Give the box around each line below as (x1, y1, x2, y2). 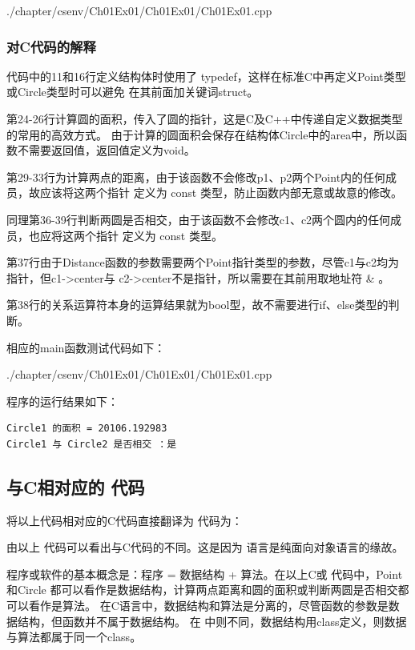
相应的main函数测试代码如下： (6, 339, 166, 355)
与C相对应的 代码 (6, 474, 145, 499)
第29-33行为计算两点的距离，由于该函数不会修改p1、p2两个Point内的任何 (6, 168, 386, 185)
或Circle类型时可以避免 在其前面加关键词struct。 (6, 83, 259, 100)
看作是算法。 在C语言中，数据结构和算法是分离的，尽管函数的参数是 (28, 597, 389, 614)
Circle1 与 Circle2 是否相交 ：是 (6, 438, 177, 450)
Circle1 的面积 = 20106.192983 (6, 423, 167, 435)
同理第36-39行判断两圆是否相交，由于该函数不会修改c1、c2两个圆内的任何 (6, 211, 391, 227)
